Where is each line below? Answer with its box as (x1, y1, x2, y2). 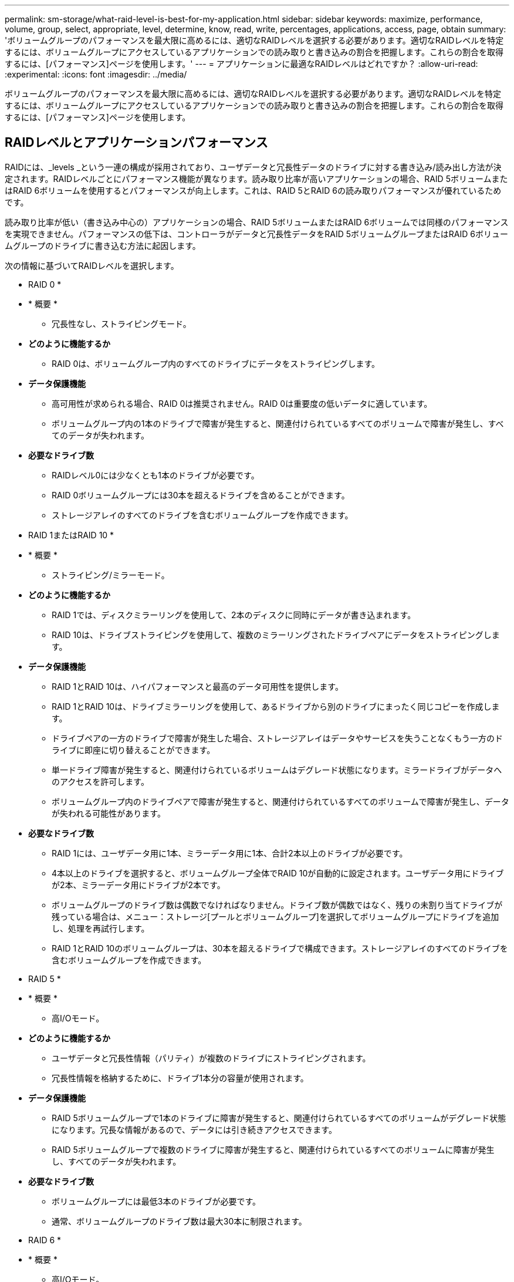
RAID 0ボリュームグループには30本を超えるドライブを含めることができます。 (52, 490, 350, 500)
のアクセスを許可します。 (52, 776, 149, 787)
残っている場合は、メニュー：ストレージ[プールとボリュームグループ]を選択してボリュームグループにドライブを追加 (52, 911, 499, 922)
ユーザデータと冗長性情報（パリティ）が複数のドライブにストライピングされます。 (52, 1052, 371, 1063)
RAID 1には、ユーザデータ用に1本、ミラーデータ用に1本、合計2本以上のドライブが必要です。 (52, 848, 408, 858)
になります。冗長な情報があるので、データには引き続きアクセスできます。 (52, 1124, 337, 1135)
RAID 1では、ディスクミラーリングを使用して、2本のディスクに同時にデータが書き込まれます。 (52, 609, 416, 620)
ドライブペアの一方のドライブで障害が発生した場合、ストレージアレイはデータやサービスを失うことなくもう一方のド (52, 733, 503, 743)
